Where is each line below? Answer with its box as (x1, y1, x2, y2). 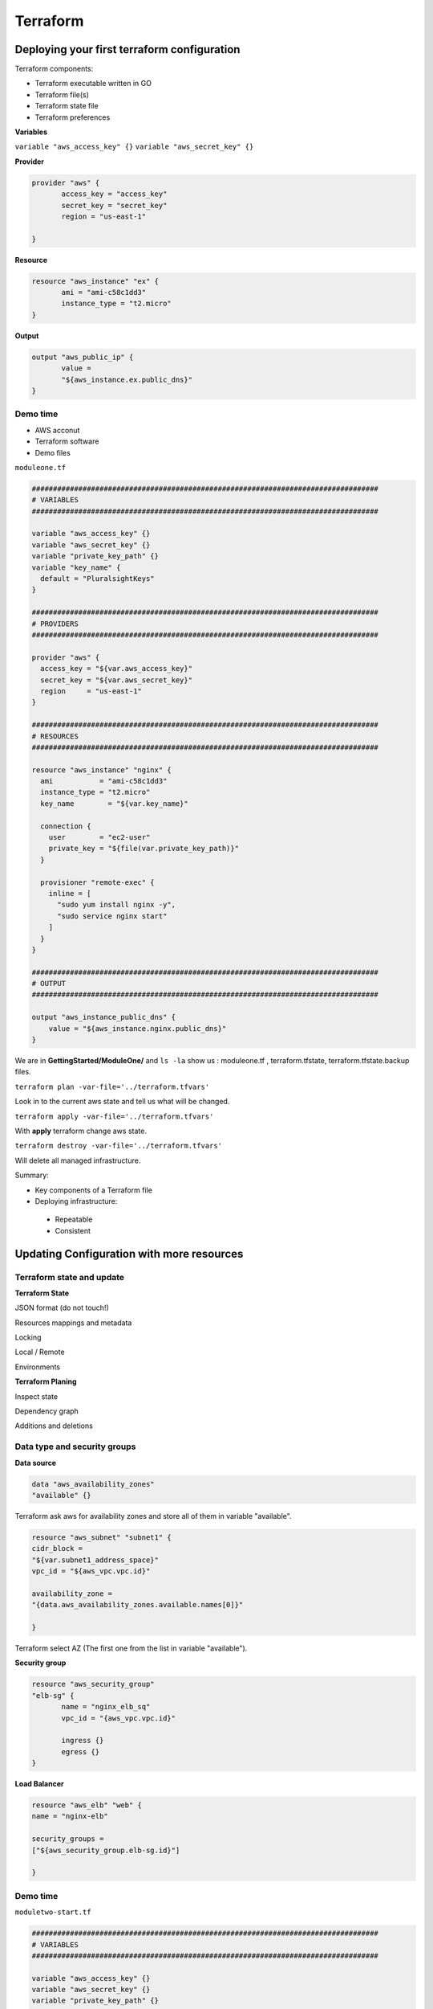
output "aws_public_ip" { (31, 352, 134, 362)
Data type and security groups (14, 1441, 136, 1452)
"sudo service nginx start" (57, 911, 168, 920)
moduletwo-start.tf (14, 1908, 91, 1917)
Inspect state (14, 1391, 59, 1401)
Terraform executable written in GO (34, 79, 152, 88)
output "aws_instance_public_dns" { (31, 1013, 176, 1022)
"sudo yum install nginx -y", (57, 900, 176, 910)
